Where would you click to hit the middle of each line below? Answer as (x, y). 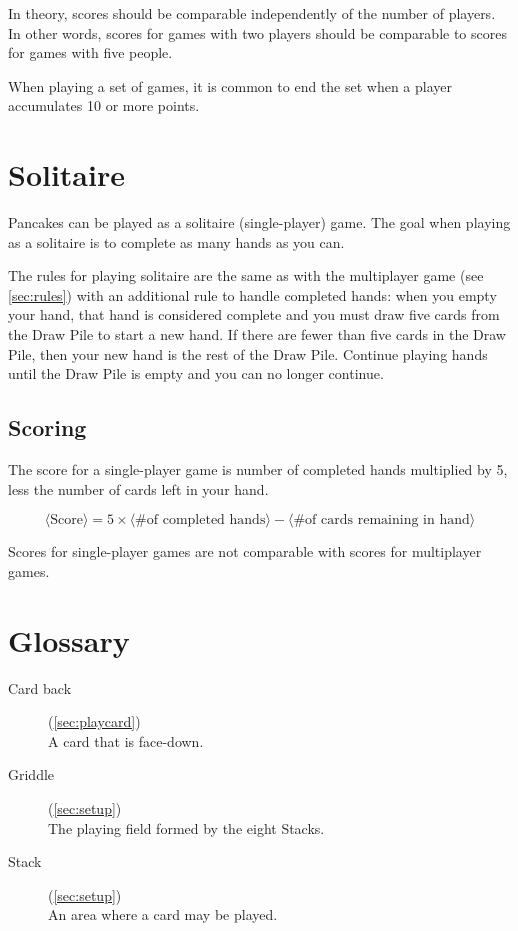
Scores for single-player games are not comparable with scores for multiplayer (245, 551)
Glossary (69, 639)
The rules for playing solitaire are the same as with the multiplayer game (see (246, 275)
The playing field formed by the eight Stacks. (186, 827)
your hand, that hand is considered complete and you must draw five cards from (254, 314)
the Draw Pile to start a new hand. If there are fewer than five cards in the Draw (257, 334)
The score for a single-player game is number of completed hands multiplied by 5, (258, 469)
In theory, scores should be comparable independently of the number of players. (252, 13)
